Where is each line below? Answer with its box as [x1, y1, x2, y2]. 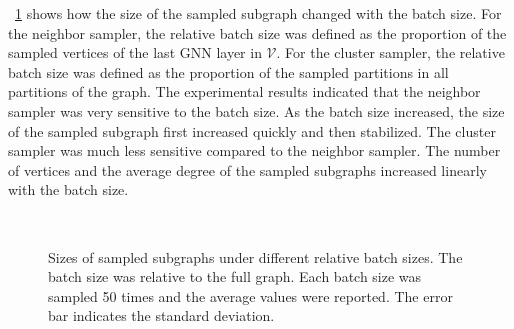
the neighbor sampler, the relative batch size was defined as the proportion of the [8, 22, 507, 43]
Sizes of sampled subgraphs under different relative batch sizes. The [48, 246, 463, 267]
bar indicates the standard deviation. [48, 305, 275, 326]
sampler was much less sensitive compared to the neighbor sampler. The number [8, 140, 501, 161]
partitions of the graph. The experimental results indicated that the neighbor [8, 81, 481, 102]
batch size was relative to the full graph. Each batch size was [48, 266, 422, 287]
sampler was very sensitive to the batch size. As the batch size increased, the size [8, 100, 505, 121]
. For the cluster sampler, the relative [276, 42, 505, 63]
